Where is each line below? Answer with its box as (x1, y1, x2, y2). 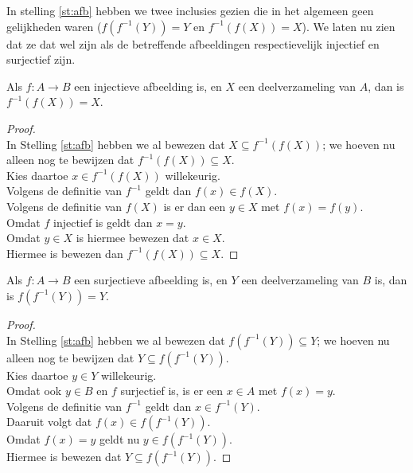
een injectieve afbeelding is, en (74, 77, 222, 94)
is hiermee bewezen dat (76, 229, 189, 246)
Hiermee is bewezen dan (6, 244, 123, 261)
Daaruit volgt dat (6, 413, 92, 430)
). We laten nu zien (302, 18, 395, 34)
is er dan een (163, 197, 226, 214)
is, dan (374, 272, 407, 288)
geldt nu (99, 431, 140, 448)
